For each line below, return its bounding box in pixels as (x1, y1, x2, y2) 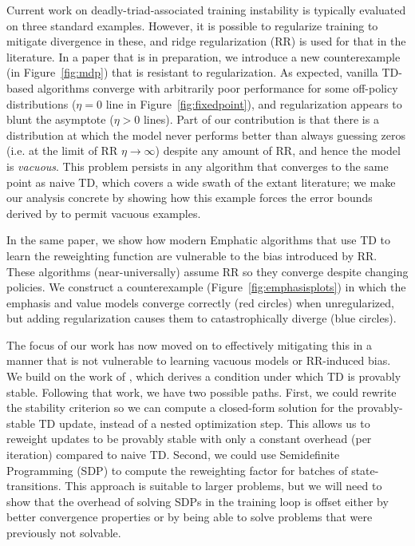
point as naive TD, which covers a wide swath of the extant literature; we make (6, 173, 396, 190)
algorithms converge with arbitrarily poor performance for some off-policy (37, 79, 398, 96)
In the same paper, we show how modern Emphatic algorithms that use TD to (6, 231, 391, 248)
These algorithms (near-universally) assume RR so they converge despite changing (6, 263, 409, 279)
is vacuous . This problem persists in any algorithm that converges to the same (6, 157, 389, 174)
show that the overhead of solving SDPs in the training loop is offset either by (6, 493, 389, 509)
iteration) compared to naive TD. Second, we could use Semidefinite (6, 446, 340, 463)
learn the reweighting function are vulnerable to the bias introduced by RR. (6, 247, 377, 263)
